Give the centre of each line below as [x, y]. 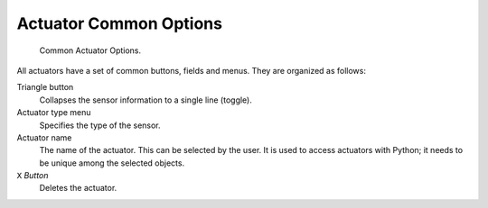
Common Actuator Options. [90, 50]
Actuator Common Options [120, 23]
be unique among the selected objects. [112, 163]
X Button [33, 176]
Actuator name [44, 137]
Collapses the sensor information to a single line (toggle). [146, 100]
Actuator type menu [54, 113]
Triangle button [45, 87]
